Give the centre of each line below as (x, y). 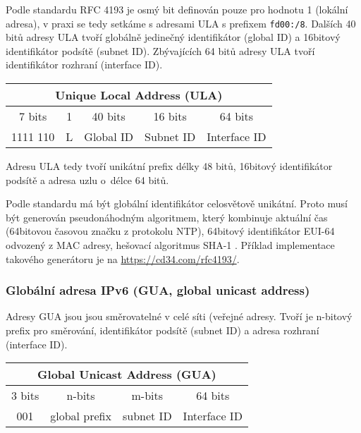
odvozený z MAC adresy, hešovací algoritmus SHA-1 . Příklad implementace (170, 245)
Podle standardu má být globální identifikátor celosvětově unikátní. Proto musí (177, 203)
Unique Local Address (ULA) (139, 95)
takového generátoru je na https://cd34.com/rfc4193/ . (123, 258)
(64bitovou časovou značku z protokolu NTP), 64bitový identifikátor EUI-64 (170, 231)
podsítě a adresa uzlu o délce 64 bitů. (87, 179)
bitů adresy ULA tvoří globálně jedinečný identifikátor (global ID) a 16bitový (173, 37)
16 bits (170, 116)
